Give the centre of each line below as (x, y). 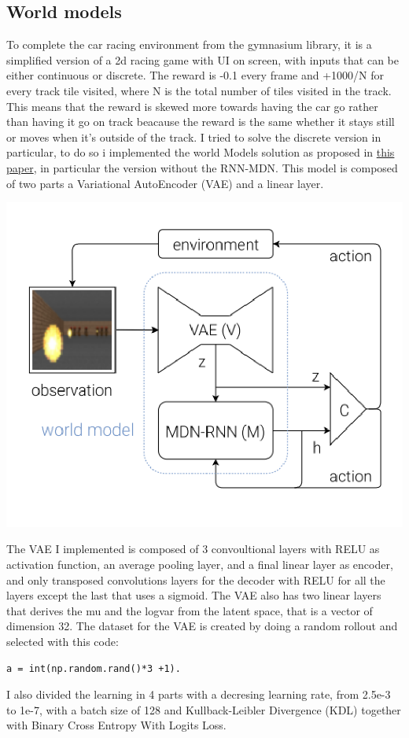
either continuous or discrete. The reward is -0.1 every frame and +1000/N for (195, 75)
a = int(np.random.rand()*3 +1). (94, 668)
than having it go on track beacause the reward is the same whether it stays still (201, 122)
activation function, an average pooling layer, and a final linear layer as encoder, (200, 564)
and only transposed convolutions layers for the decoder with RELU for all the (196, 579)
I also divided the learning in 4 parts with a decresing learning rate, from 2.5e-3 (199, 694)
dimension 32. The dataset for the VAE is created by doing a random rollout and (202, 626)
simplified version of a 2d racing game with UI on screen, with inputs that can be (203, 59)
